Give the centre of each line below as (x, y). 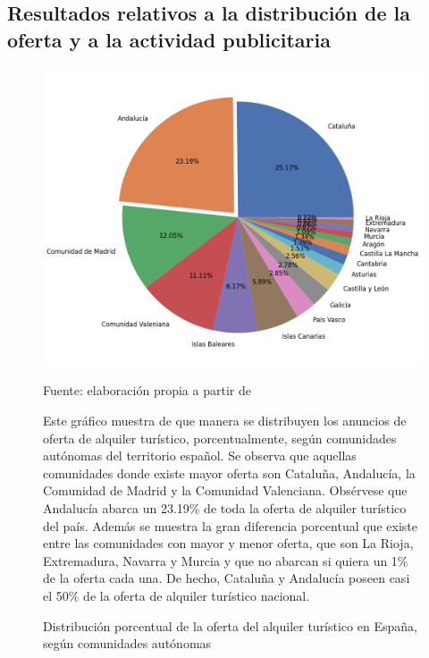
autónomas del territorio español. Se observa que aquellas (200, 456)
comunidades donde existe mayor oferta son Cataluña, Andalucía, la (229, 472)
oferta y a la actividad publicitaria (169, 39)
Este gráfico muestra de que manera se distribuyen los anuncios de (225, 421)
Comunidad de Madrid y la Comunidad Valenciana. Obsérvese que (225, 490)
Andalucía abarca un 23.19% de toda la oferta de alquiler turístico (225, 508)
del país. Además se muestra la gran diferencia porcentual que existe (230, 525)
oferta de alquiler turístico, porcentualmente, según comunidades (220, 438)
